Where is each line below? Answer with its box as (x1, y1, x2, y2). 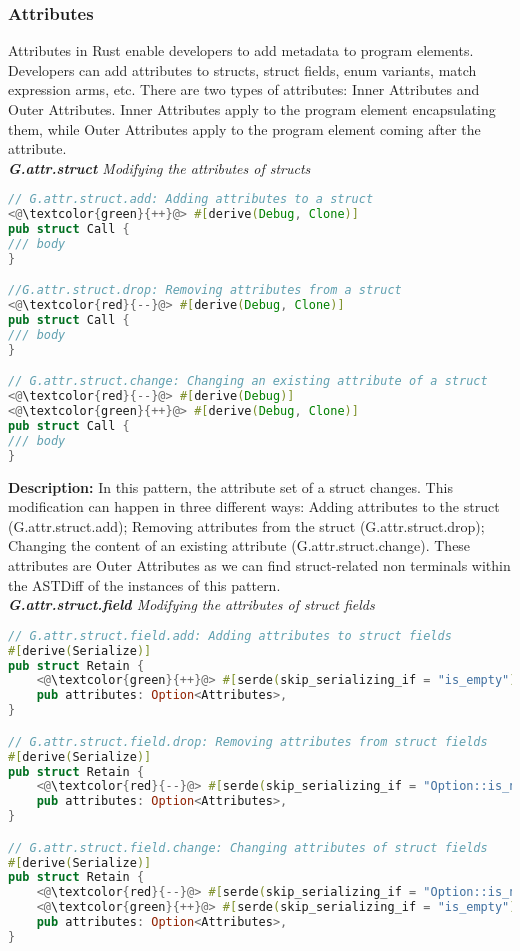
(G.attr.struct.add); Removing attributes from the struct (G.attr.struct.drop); (8, 515, 485, 536)
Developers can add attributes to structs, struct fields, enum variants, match (8, 59, 477, 80)
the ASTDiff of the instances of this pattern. (8, 574, 281, 595)
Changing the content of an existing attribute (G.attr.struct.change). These (8, 535, 471, 556)
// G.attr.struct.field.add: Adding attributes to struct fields (8, 628, 452, 643)
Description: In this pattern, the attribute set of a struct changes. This (8, 476, 453, 497)
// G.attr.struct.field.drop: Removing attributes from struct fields (8, 734, 488, 749)
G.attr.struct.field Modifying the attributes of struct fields (8, 594, 375, 615)
